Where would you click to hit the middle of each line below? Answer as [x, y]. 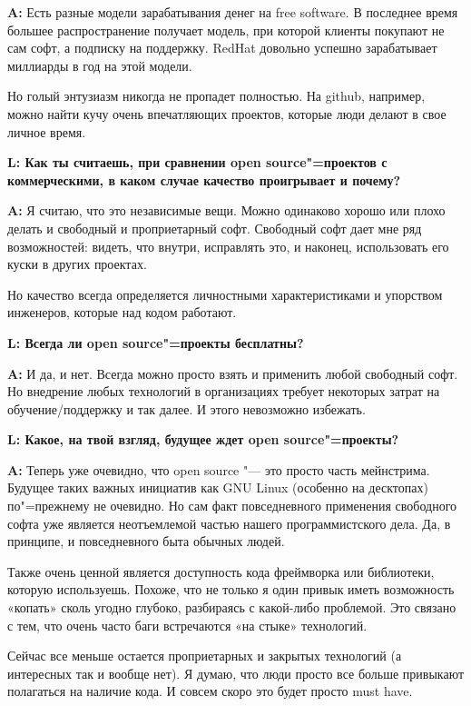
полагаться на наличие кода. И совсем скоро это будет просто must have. [210, 691]
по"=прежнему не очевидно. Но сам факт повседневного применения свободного [232, 506]
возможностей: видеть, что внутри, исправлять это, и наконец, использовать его [228, 246]
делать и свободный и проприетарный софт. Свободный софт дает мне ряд [215, 228]
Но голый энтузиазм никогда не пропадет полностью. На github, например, [216, 96]
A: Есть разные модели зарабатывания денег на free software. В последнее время [233, 12]
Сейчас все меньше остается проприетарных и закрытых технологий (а [205, 656]
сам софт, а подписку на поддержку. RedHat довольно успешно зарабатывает [222, 48]
